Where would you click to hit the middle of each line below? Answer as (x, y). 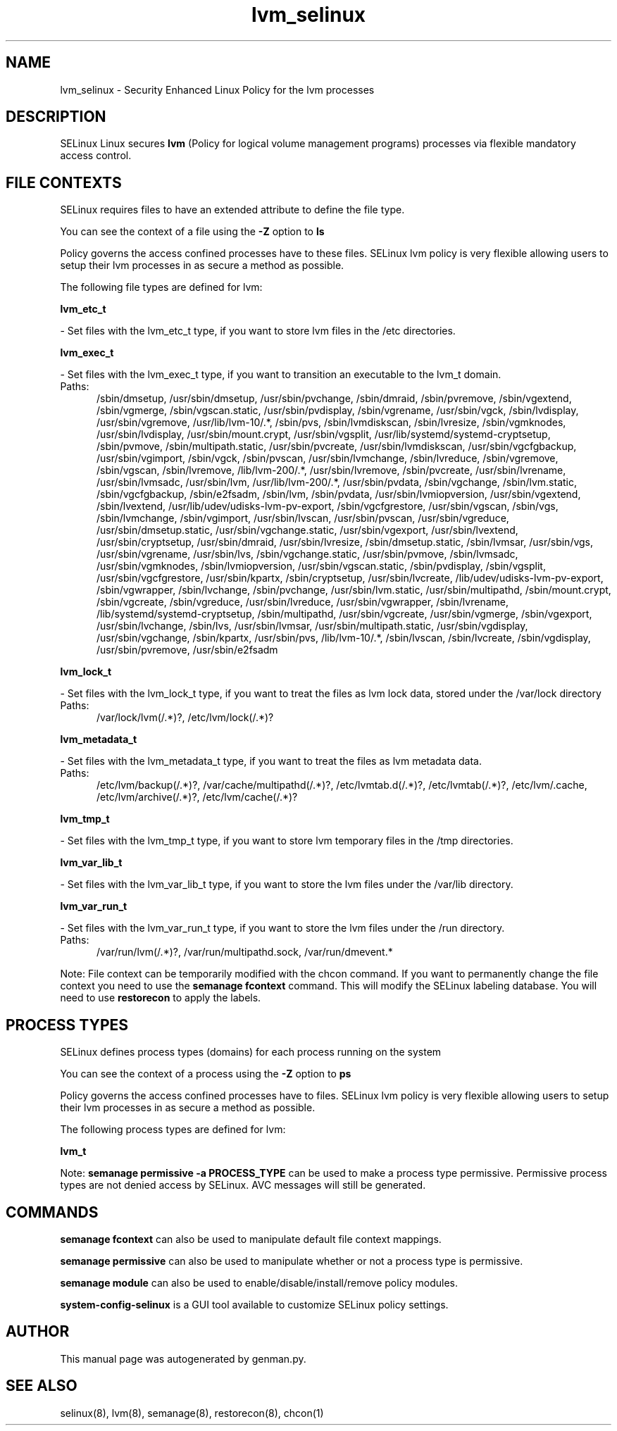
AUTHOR (38, 1332)
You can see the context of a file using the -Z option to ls (192, 232)
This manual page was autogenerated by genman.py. (183, 1358)
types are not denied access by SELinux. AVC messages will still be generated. (243, 1185)
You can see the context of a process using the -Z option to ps (206, 1074)
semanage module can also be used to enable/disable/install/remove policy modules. (259, 1282)
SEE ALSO (42, 1386)
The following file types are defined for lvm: (161, 287)
